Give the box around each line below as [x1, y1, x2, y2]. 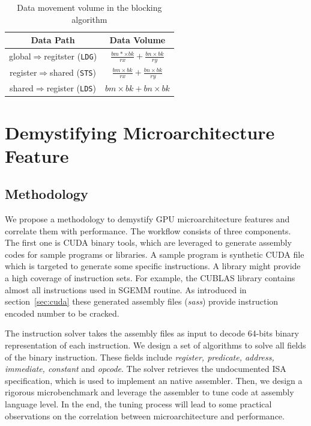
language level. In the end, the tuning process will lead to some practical [5, 398, 272, 410]
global [9, 50, 31, 62]
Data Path [31, 34, 75, 46]
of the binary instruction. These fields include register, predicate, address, [5, 350, 274, 363]
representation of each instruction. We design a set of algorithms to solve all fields [5, 339, 306, 351]
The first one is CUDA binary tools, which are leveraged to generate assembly [5, 236, 292, 249]
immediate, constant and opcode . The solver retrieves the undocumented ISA [5, 362, 286, 375]
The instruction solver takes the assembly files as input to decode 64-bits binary [5, 327, 299, 339]
